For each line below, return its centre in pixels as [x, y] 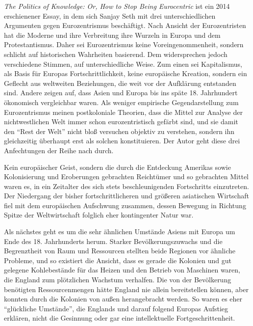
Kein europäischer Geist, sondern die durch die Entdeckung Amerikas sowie [117, 167]
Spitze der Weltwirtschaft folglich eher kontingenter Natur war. [99, 215]
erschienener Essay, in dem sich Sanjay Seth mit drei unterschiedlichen [110, 15]
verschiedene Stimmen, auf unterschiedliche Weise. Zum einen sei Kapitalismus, [123, 64]
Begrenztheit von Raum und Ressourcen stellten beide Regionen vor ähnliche [120, 251]
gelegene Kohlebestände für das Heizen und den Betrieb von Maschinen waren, [122, 270]
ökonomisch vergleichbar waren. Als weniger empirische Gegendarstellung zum [121, 102]
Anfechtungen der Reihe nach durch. [59, 150]
